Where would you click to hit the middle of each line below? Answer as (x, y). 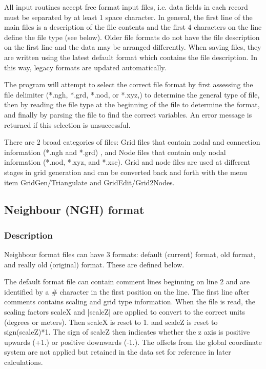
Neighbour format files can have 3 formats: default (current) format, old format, (130, 254)
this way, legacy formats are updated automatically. (85, 67)
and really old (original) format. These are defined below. (94, 264)
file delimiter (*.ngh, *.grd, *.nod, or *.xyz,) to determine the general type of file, (132, 94)
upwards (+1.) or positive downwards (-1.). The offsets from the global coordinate (133, 342)
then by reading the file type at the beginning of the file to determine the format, (132, 104)
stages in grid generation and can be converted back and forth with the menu (126, 172)
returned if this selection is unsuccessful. (67, 124)
